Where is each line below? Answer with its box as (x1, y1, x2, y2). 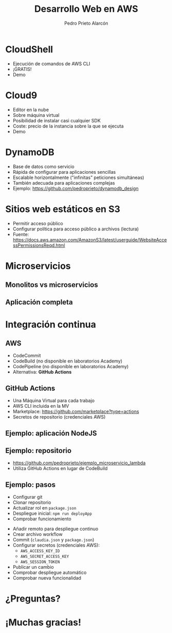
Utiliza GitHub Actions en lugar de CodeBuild (12, 465, 108, 472)
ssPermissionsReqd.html (12, 242, 65, 248)
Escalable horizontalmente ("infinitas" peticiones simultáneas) (12, 174, 145, 180)
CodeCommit (12, 353, 41, 359)
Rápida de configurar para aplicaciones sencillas (12, 169, 116, 175)
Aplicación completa (5, 298, 73, 306)
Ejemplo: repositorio (5, 446, 72, 455)
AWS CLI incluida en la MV (12, 403, 69, 409)
